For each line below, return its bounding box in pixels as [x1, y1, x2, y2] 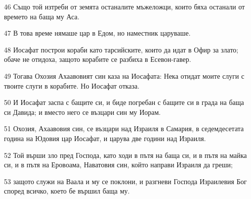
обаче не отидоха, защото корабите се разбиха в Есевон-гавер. [4, 54, 191, 64]
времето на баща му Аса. [4, 11, 80, 21]
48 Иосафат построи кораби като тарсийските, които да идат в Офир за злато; [4, 44, 239, 54]
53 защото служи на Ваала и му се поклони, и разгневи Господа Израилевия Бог [4, 176, 247, 186]
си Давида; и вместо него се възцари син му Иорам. [4, 106, 161, 117]
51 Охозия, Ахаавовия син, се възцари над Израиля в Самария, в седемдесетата [4, 123, 244, 134]
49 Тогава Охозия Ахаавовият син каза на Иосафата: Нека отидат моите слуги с [4, 70, 245, 81]
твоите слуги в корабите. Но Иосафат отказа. [4, 80, 140, 91]
